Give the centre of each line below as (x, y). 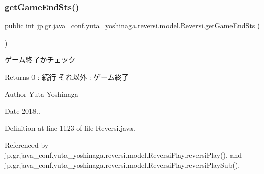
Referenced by (27, 145)
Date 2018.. (22, 111)
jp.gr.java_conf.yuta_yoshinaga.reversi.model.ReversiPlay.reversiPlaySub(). (122, 165)
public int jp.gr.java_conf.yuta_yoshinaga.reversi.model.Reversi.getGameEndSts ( (133, 26)
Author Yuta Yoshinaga (41, 94)
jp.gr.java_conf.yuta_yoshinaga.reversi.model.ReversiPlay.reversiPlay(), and (123, 154)
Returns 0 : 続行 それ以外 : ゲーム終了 (67, 77)
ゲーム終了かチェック (40, 60)
